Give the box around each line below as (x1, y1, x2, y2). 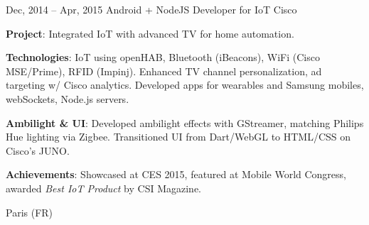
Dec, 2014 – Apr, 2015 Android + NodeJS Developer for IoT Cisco (6, 2, 297, 16)
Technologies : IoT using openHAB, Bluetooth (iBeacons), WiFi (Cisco (6, 50, 320, 65)
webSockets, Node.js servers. (6, 91, 129, 106)
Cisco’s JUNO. (6, 143, 70, 158)
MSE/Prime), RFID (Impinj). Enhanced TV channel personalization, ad (6, 63, 322, 78)
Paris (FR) (6, 204, 53, 219)
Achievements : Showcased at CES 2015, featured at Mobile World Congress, (6, 167, 346, 182)
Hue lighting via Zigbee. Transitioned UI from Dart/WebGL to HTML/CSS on (6, 129, 351, 144)
